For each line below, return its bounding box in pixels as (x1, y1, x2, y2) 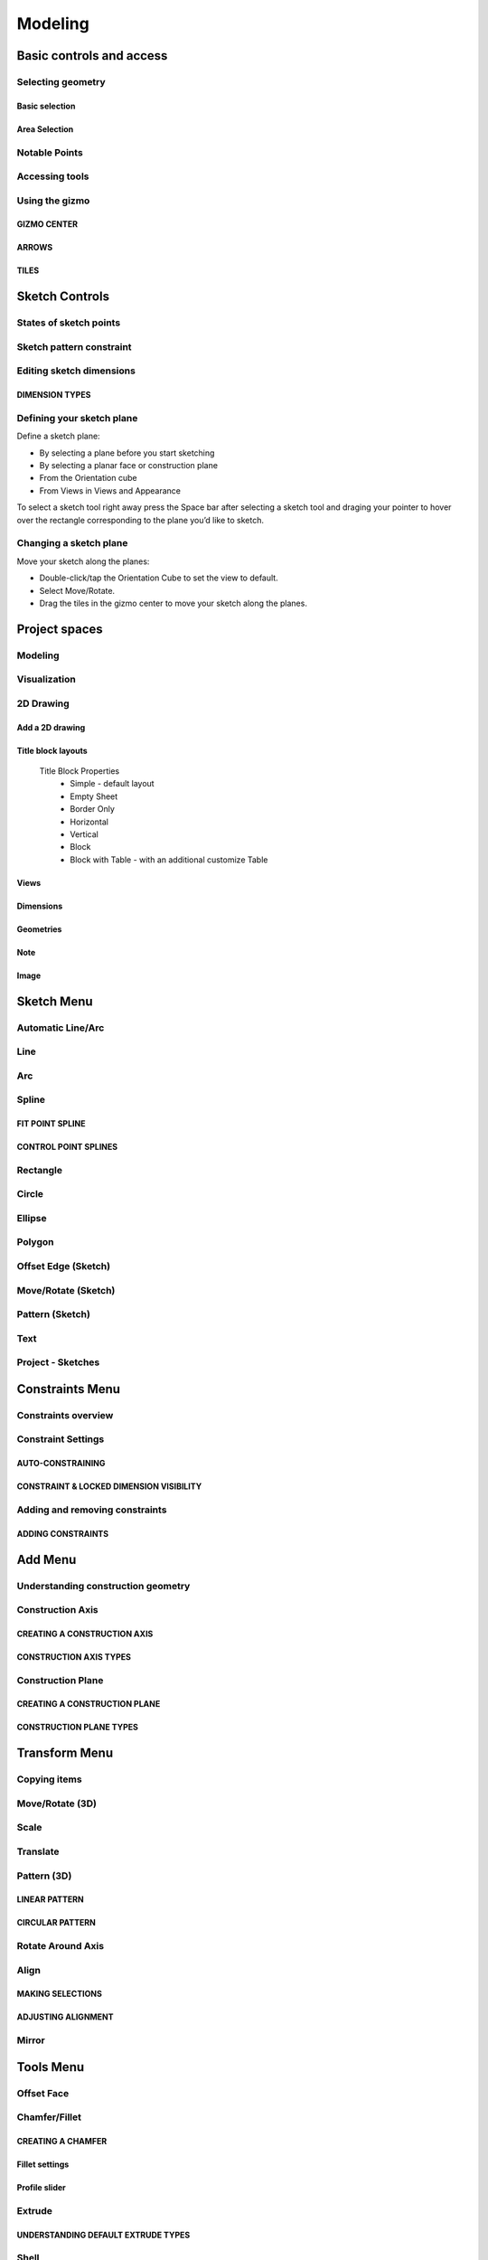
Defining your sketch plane (16, 411, 138, 424)
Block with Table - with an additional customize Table (70, 854, 268, 865)
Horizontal (70, 816, 108, 827)
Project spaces (16, 621, 103, 636)
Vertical (70, 828, 99, 840)
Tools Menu (16, 2059, 85, 2075)
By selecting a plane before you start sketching (39, 447, 215, 458)
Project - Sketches (16, 1356, 100, 1369)
